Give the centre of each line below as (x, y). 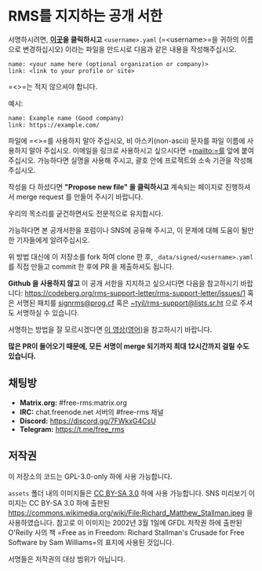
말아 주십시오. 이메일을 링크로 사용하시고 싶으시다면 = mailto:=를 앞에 (134, 150)
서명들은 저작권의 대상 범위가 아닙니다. (67, 558)
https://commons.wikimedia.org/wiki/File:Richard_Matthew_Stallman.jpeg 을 (131, 513)
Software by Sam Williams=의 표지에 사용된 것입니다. (91, 542)
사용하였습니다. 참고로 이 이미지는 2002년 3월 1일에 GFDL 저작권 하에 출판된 (125, 522)
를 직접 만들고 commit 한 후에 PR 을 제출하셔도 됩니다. (91, 266)
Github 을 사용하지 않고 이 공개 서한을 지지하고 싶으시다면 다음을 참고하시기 (124, 283)
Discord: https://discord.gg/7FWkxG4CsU (88, 421)
